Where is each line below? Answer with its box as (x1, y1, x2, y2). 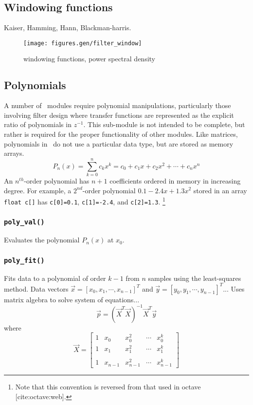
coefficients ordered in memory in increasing (109, 175, 241, 185)
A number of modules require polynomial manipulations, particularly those (4, 100, 231, 110)
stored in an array (193, 185, 247, 195)
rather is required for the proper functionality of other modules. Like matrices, (4, 129, 238, 139)
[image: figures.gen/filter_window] (23, 39, 142, 47)
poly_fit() (4, 256, 45, 264)
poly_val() (4, 218, 45, 226)
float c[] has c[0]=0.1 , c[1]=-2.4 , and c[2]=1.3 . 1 (4, 195, 165, 206)
